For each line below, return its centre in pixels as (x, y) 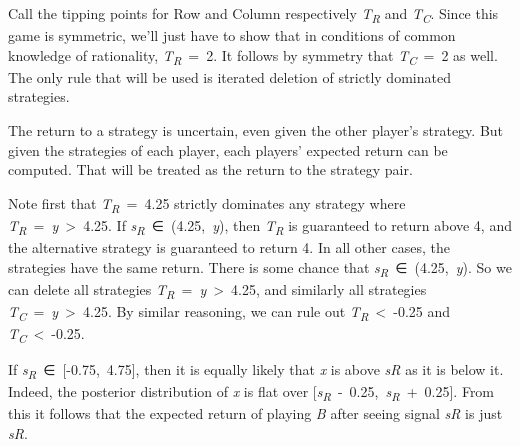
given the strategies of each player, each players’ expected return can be (228, 149)
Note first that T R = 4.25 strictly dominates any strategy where (207, 204)
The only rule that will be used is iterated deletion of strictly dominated (229, 76)
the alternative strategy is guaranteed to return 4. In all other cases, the (229, 247)
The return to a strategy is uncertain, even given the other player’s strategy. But (256, 130)
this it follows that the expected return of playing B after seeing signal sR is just (255, 413)
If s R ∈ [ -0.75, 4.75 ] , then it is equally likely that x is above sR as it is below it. (256, 370)
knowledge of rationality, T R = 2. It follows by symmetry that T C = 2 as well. (253, 56)
